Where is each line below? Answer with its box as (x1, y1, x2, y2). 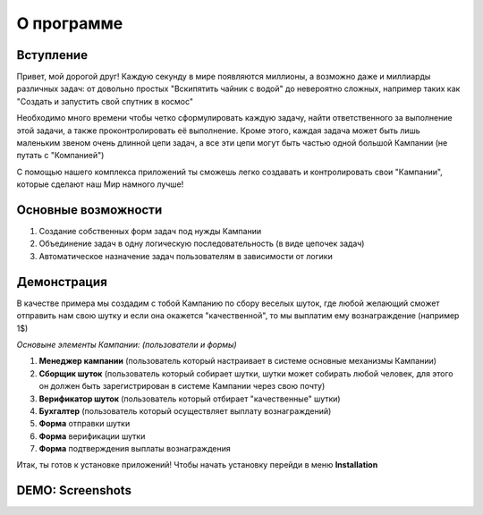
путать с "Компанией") (16, 150, 105, 161)
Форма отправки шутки (38, 418, 131, 429)
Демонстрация (16, 274, 107, 290)
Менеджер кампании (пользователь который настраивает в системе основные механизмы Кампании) (38, 356, 437, 367)
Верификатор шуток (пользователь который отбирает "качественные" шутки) (38, 393, 341, 404)
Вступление (16, 47, 89, 63)
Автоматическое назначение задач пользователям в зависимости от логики (38, 250, 333, 261)
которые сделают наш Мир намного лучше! (16, 179, 184, 190)
